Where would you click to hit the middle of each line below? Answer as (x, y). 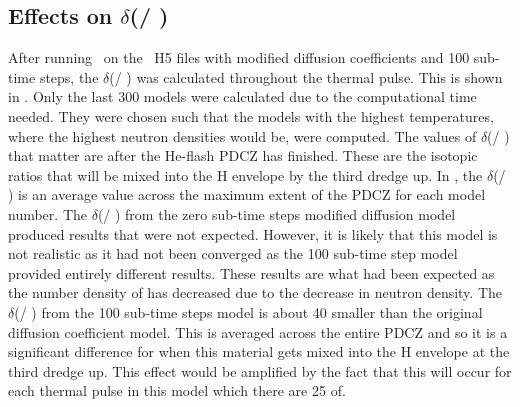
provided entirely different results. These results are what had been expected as (251, 272)
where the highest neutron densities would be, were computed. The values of (242, 135)
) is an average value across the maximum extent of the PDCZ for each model (247, 194)
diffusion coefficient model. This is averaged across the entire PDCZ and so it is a (258, 331)
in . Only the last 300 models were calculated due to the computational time (242, 96)
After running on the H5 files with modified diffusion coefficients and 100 (239, 57)
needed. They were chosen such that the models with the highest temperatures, (251, 115)
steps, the (69, 76)
